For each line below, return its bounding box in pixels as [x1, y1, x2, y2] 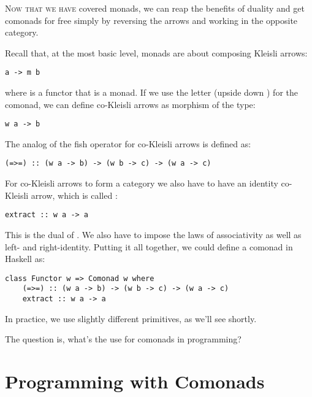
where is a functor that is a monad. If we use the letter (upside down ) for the [5, 86, 298, 99]
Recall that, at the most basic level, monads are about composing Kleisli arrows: [5, 46, 308, 59]
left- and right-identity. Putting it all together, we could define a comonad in [5, 240, 293, 253]
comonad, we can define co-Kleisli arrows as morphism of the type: [5, 98, 256, 110]
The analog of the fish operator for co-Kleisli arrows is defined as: [5, 137, 251, 150]
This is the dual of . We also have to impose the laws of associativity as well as [5, 228, 302, 241]
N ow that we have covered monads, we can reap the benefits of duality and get [5, 2, 305, 14]
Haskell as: [5, 252, 45, 265]
